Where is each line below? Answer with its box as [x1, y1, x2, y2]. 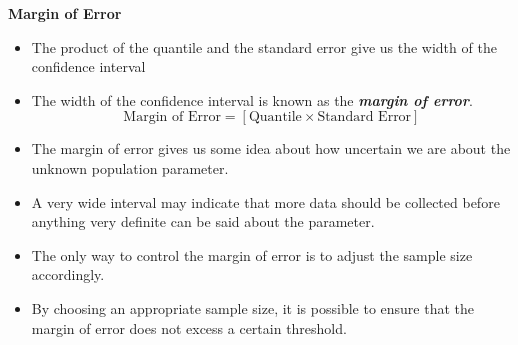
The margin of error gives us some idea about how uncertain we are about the [31, 138, 511, 159]
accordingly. [31, 264, 105, 285]
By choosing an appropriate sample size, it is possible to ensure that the [31, 297, 475, 318]
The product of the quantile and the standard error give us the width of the [31, 36, 497, 57]
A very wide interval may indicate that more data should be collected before [31, 191, 500, 212]
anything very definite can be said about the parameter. [31, 211, 375, 232]
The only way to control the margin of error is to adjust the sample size [31, 244, 473, 265]
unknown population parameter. [31, 157, 229, 178]
